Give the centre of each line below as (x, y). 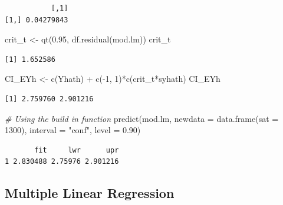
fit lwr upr (77, 150)
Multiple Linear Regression (90, 193)
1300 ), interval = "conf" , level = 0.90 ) (73, 130)
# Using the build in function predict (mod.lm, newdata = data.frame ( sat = (142, 118)
